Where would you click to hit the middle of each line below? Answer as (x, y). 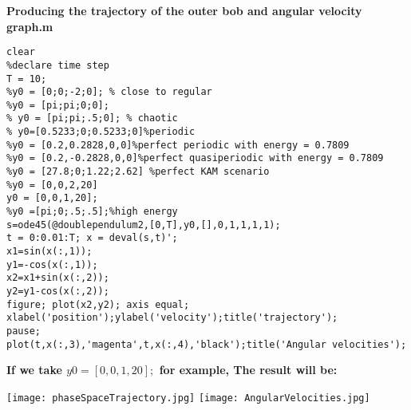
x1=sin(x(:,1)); (49, 252)
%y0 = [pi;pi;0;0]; (58, 105)
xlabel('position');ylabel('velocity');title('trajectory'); (172, 318)
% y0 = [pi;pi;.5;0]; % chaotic (92, 118)
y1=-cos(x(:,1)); (52, 264)
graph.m (30, 26)
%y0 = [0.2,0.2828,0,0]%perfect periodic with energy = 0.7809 (178, 145)
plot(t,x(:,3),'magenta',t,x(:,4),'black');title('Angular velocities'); (207, 344)
